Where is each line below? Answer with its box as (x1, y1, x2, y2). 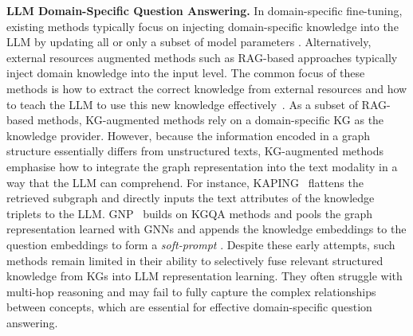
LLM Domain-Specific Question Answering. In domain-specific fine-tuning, (6, 2, 403, 18)
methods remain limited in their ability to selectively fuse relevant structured (6, 252, 383, 268)
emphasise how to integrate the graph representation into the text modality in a (6, 158, 398, 174)
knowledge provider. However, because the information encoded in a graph (6, 127, 371, 143)
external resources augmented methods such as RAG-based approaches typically (6, 49, 398, 65)
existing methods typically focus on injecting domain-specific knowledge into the (6, 18, 399, 34)
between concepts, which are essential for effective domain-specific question (6, 299, 372, 315)
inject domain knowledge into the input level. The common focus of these (6, 64, 365, 81)
